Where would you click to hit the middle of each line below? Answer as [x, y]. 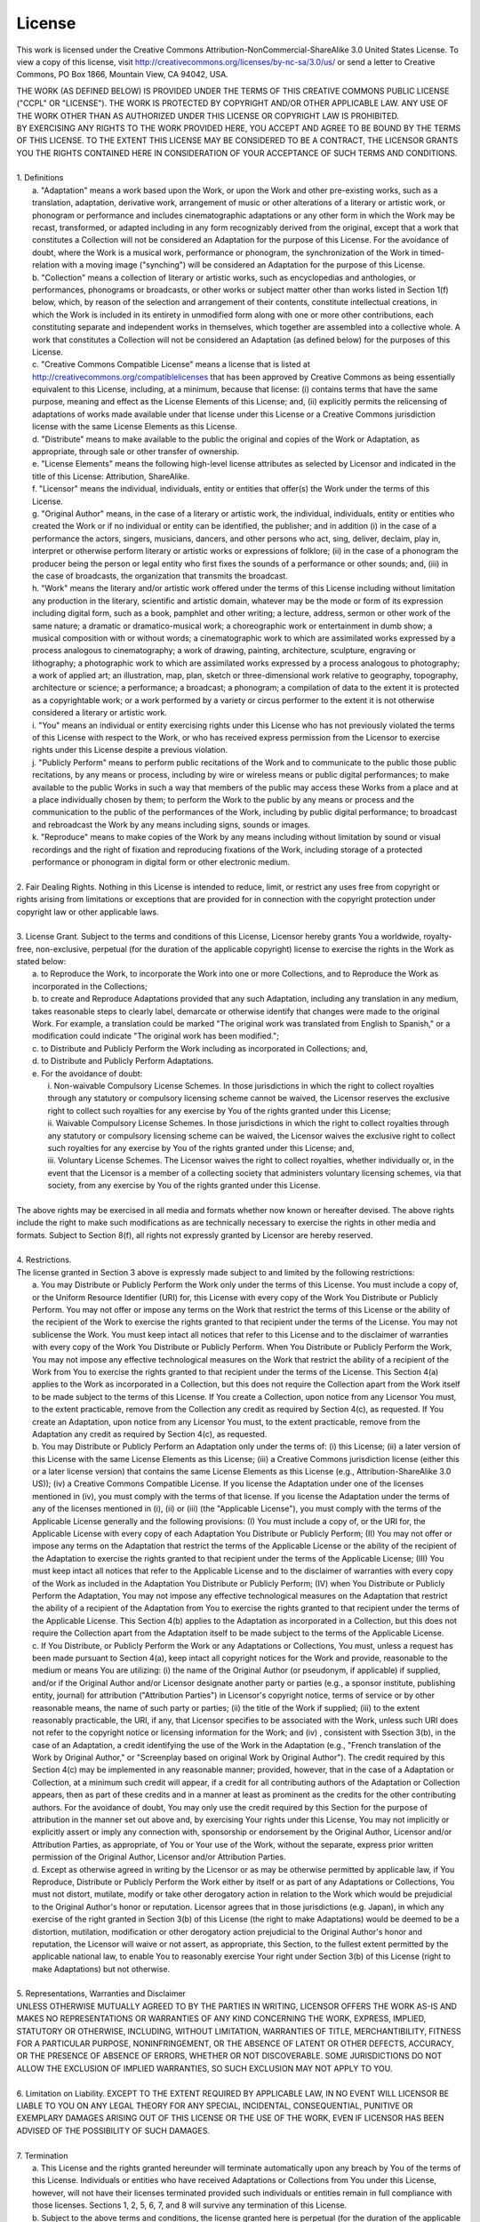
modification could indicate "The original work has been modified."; [156, 1036]
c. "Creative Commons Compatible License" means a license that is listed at [171, 364]
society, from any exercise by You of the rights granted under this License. [184, 1186]
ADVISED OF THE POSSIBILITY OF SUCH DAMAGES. [113, 2130]
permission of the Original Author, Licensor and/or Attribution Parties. [159, 1857]
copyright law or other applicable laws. [88, 912]
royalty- [438, 937]
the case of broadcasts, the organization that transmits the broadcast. [160, 575]
